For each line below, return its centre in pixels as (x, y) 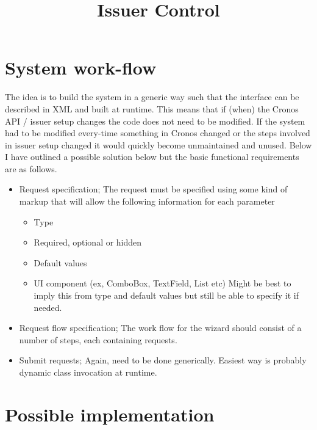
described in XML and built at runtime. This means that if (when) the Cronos (152, 108)
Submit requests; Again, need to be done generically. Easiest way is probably (163, 360)
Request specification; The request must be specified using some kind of (153, 189)
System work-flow (81, 67)
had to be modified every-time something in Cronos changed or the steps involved (158, 133)
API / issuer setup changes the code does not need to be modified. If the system (155, 121)
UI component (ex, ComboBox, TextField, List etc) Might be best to (162, 283)
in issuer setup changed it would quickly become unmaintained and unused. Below (158, 144)
